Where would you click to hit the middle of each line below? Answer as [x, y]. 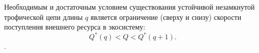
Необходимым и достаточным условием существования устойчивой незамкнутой [129, 7]
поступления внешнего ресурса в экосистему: [75, 27]
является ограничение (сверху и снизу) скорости [166, 17]
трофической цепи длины [43, 17]
